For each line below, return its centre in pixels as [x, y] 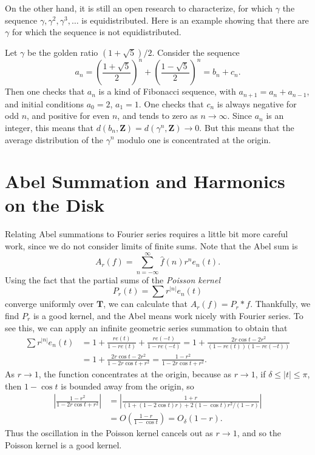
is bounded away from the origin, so [127, 386]
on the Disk [55, 205]
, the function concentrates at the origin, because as [135, 374]
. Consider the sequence [196, 52]
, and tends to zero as [157, 116]
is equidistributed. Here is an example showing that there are [195, 20]
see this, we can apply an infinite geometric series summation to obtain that [146, 327]
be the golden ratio [63, 52]
